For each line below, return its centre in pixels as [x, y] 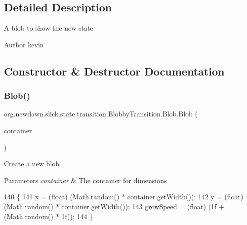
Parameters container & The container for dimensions [85, 180]
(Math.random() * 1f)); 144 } [49, 216]
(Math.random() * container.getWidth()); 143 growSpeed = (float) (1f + [114, 206]
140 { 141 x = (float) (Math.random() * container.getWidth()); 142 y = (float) [124, 197]
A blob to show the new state [49, 28]
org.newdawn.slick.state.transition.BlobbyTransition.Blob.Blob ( [101, 114]
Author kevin [24, 44]
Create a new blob [32, 164]
